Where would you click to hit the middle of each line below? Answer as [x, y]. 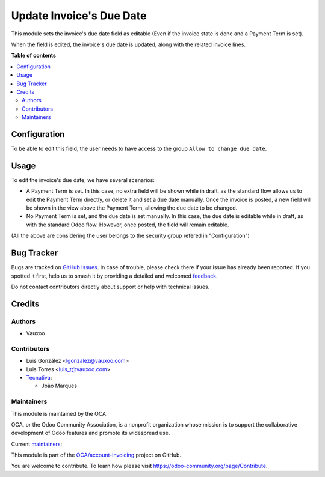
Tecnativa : [39, 377]
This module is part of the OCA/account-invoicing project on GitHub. [96, 455]
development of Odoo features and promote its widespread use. [91, 433]
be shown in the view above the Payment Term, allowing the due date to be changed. [132, 208]
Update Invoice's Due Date [79, 16]
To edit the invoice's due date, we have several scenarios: [83, 180]
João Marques [59, 386]
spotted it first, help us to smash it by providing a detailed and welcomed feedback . [114, 276]
